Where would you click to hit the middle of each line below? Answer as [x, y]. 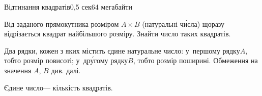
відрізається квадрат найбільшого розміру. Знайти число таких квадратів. [118, 34]
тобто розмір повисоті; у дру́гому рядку [66, 60]
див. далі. [66, 70]
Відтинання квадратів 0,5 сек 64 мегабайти [68, 7]
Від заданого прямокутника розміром [62, 23]
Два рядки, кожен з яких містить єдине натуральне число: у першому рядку [122, 50]
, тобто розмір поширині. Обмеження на [195, 60]
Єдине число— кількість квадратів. [59, 87]
